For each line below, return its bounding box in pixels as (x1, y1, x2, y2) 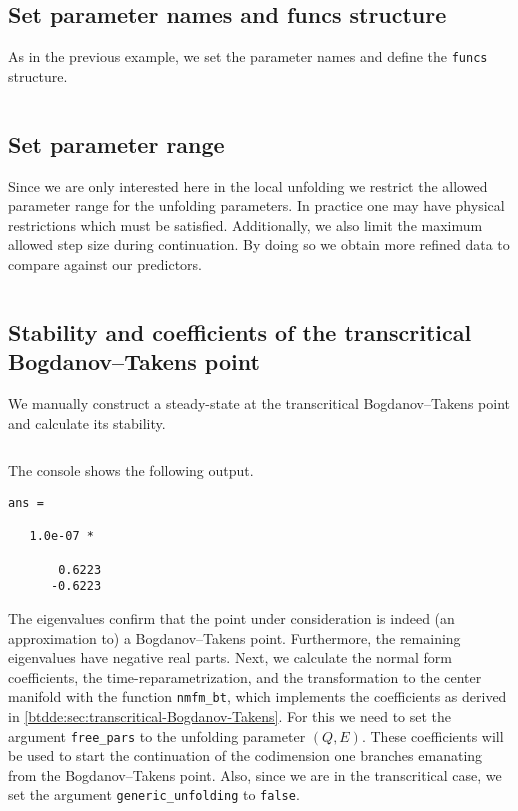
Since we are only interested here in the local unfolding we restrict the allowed (8, 175, 488, 196)
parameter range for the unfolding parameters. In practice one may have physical (8, 195, 505, 216)
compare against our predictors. (8, 254, 202, 275)
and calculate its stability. (8, 412, 166, 433)
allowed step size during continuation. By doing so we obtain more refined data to (8, 234, 510, 255)
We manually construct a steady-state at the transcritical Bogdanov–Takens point (8, 393, 510, 414)
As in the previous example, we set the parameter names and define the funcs (8, 46, 488, 67)
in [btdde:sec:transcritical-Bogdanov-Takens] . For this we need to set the (8, 705, 452, 726)
